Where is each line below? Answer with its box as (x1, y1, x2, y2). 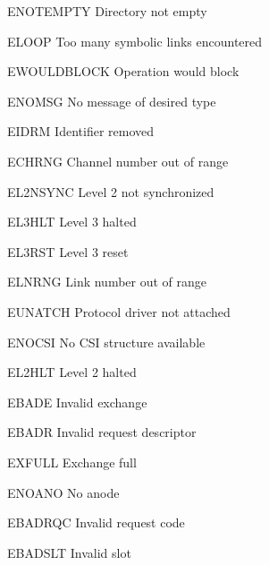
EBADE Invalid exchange (7, 392, 147, 411)
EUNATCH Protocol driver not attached (7, 302, 231, 321)
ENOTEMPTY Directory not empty (7, 2, 207, 20)
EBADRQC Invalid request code (7, 513, 185, 532)
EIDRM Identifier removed (7, 122, 155, 141)
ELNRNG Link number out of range (7, 272, 207, 291)
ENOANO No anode (7, 483, 120, 501)
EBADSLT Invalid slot (7, 543, 131, 561)
